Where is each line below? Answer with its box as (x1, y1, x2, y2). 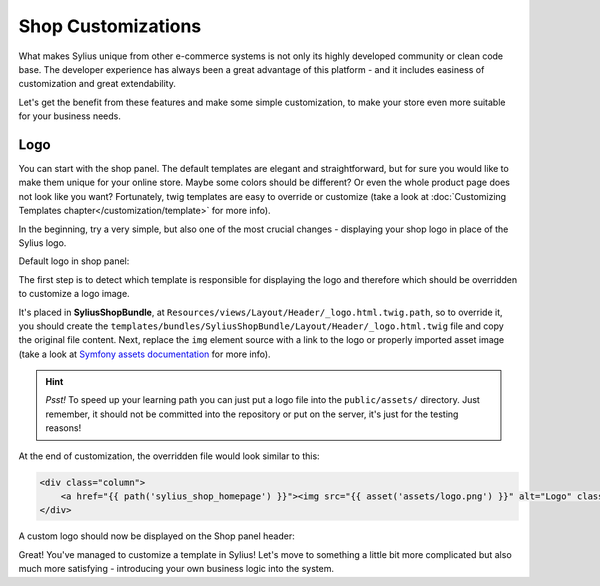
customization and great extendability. (18, 78, 177, 90)
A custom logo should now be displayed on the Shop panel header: (18, 530, 295, 542)
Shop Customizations (18, 15, 202, 37)
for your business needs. (18, 110, 122, 122)
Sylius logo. (18, 236, 67, 249)
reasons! (45, 422, 82, 434)
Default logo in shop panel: (18, 255, 130, 267)
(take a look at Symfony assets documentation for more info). (18, 348, 271, 360)
